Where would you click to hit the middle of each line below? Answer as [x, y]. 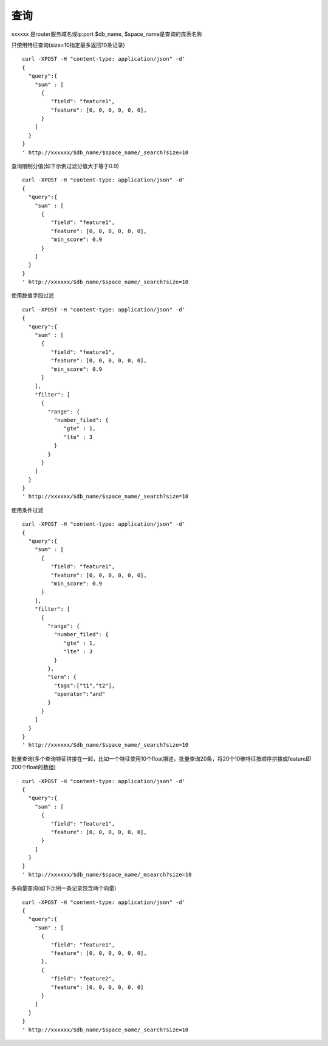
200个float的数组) [33, 767]
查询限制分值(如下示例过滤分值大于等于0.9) [65, 166]
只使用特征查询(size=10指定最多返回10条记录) [68, 45]
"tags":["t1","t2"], [84, 685]
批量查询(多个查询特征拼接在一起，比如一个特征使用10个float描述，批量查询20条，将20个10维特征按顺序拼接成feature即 [161, 758]
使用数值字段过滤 [32, 296]
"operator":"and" [80, 694]
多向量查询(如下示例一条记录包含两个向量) [64, 888]
